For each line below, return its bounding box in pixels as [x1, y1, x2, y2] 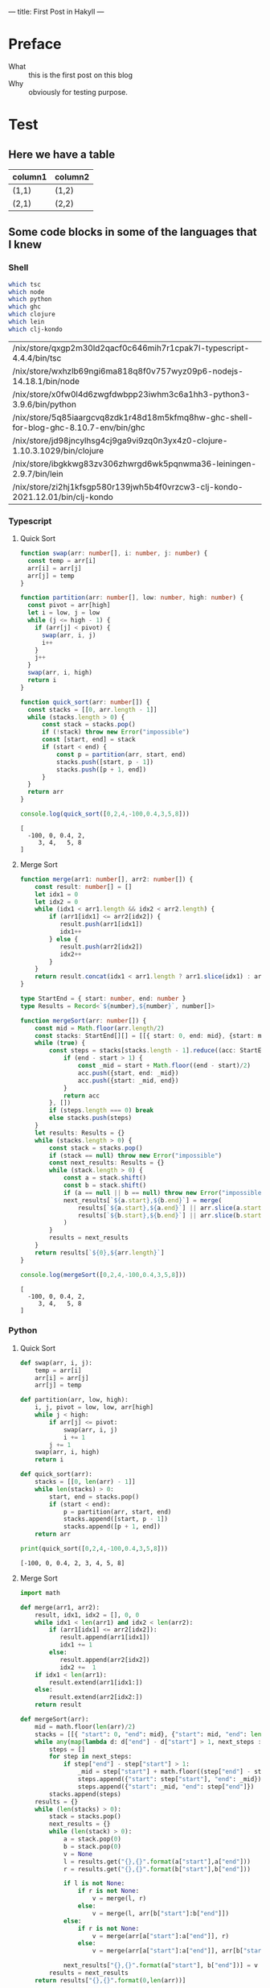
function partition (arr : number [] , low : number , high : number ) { [19, 593, 243, 602]
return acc [63, 1091, 100, 1100]
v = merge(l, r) [92, 1895, 147, 1903]
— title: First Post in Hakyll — [8, 7, 104, 16]
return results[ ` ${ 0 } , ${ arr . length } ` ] [35, 1248, 165, 1257]
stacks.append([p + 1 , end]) [63, 1523, 162, 1531]
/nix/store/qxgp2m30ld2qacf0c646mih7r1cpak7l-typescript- [12, 342, 250, 353]
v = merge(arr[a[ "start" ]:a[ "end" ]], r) [92, 1932, 230, 1940]
